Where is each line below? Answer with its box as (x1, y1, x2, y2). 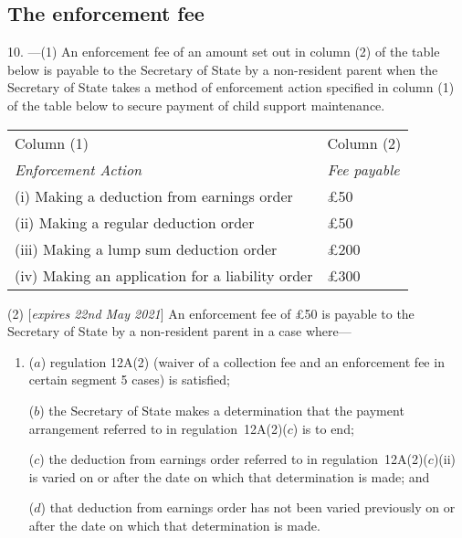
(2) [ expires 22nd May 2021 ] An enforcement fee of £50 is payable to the (7, 303, 415, 322)
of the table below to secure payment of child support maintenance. (7, 95, 385, 114)
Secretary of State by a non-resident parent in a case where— (7, 322, 352, 341)
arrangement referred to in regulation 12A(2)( (28, 418, 288, 438)
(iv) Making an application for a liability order (15, 264, 313, 286)
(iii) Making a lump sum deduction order (15, 237, 278, 259)
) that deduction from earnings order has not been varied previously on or (40, 498, 456, 517)
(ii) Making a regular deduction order (15, 211, 255, 233)
